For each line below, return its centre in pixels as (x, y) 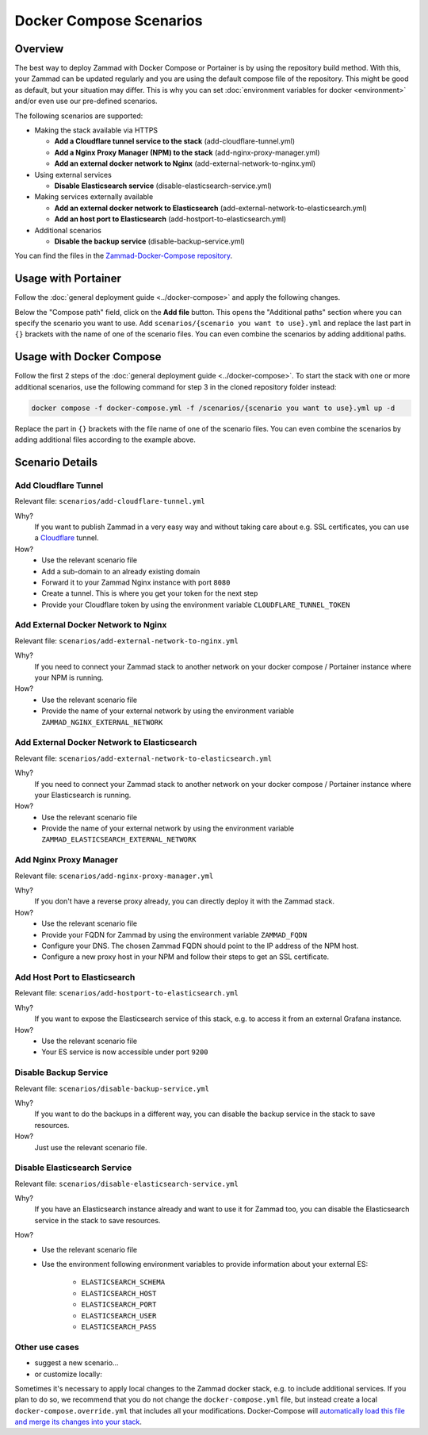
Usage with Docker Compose (88, 357)
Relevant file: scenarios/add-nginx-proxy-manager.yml (114, 876)
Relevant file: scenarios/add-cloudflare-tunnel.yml (110, 501)
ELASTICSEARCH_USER (119, 1316)
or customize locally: (68, 1374)
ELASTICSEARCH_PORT (119, 1305)
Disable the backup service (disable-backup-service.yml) (150, 241)
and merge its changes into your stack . (78, 1422)
